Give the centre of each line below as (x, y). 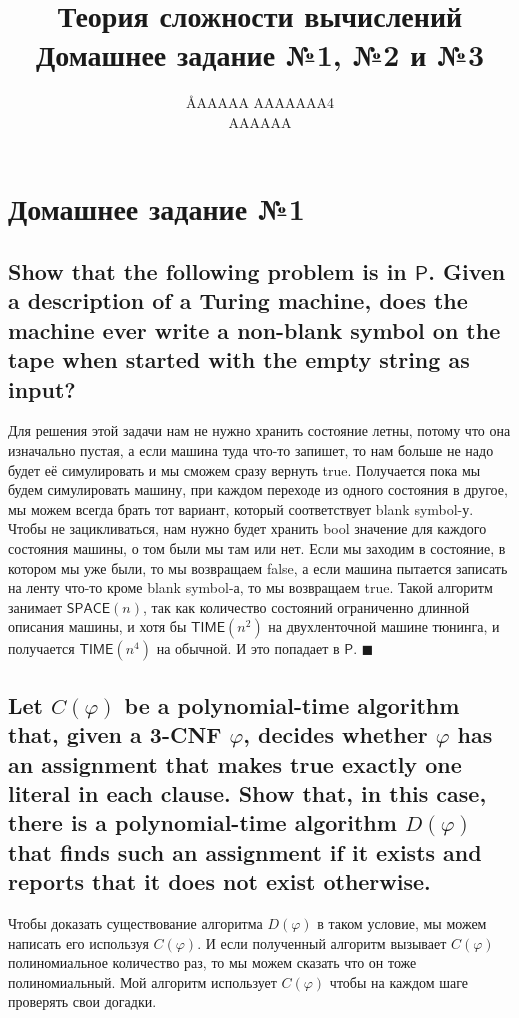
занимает (35, 606)
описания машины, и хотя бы (97, 626)
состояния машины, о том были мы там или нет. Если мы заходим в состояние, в (257, 548)
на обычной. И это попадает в (248, 648)
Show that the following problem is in (207, 271)
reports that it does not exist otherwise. (219, 881)
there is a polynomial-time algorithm (202, 822)
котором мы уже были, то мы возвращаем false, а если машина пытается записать (258, 567)
